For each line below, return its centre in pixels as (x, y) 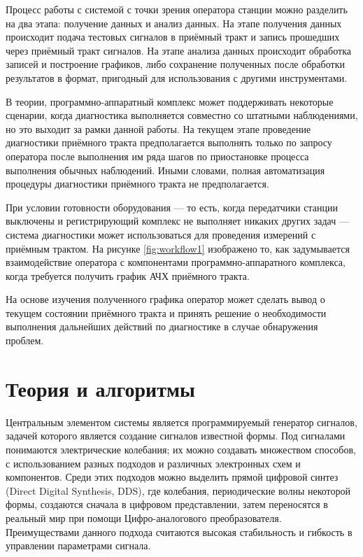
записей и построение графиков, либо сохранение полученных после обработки (175, 64)
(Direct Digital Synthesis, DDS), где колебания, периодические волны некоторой (178, 490)
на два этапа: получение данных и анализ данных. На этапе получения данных (174, 23)
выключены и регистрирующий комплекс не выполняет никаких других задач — (177, 221)
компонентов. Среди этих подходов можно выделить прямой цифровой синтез (172, 477)
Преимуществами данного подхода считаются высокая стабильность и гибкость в (179, 531)
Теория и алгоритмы (100, 388)
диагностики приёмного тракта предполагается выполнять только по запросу (169, 142)
